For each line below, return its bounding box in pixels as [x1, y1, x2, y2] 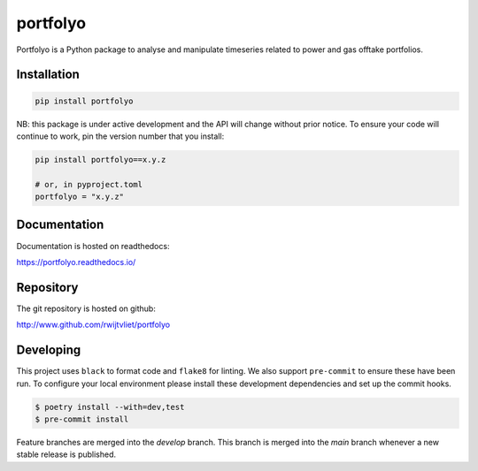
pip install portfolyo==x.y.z [35, 155, 166, 164]
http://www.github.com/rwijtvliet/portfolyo [16, 319, 171, 330]
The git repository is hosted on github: [16, 303, 157, 314]
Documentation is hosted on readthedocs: [16, 240, 170, 251]
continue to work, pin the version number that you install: [16, 131, 225, 141]
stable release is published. [16, 449, 117, 460]
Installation [16, 67, 80, 82]
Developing [16, 343, 81, 358]
